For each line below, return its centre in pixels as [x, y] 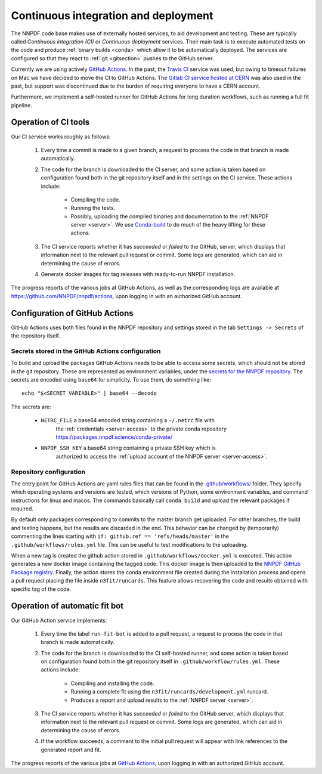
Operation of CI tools [50, 122]
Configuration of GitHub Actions [72, 313]
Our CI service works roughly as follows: [61, 137]
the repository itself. [36, 336]
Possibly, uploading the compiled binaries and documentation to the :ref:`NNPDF [170, 216]
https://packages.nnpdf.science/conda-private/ [114, 437]
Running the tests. [93, 208]
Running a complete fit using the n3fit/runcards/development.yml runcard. [169, 692]
